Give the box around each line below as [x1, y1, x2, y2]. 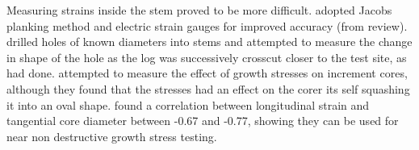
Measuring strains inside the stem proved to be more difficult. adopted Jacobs [6, 2, 392, 18]
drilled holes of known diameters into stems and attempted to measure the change [6, 33, 413, 50]
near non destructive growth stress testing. [6, 127, 217, 144]
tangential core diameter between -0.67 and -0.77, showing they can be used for [6, 112, 399, 129]
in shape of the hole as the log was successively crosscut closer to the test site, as [6, 48, 407, 65]
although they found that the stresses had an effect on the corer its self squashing [6, 80, 410, 97]
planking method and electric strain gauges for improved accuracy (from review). [6, 17, 408, 34]
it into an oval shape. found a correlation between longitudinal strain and [6, 96, 370, 113]
